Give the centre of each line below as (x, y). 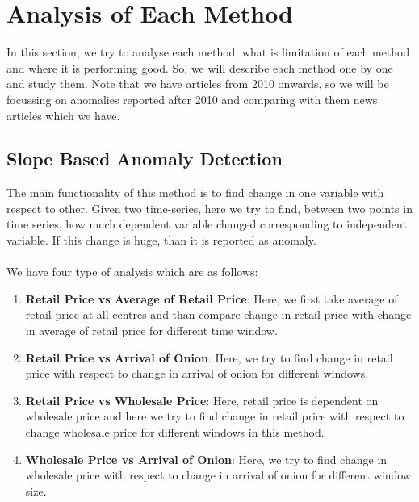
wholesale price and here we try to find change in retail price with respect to (215, 416)
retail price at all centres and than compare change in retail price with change (218, 314)
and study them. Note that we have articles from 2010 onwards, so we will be (198, 84)
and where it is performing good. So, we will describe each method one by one (200, 67)
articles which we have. (63, 115)
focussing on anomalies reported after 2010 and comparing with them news (192, 99)
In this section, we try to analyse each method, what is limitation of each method (208, 52)
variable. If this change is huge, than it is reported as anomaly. (161, 240)
